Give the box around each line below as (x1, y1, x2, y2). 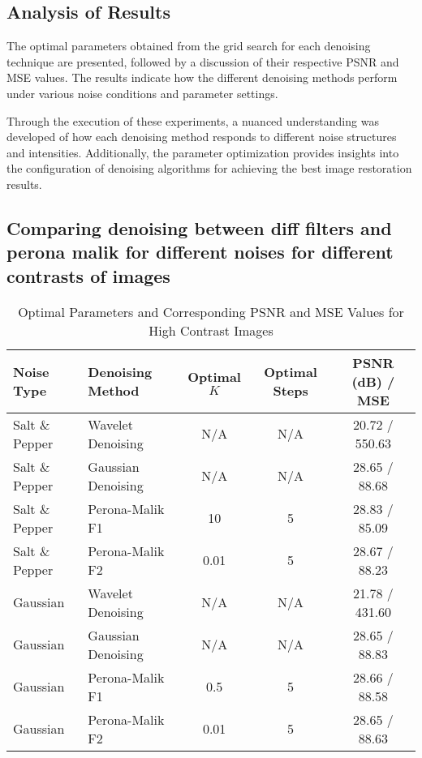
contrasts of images (6, 263, 170, 288)
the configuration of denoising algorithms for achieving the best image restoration (6, 160, 412, 177)
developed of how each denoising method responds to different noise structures (6, 128, 397, 145)
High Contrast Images (149, 320, 273, 340)
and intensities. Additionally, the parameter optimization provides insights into (6, 143, 399, 161)
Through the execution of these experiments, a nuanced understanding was (6, 112, 379, 129)
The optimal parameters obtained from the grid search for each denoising (6, 37, 371, 54)
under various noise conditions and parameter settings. (6, 84, 278, 101)
